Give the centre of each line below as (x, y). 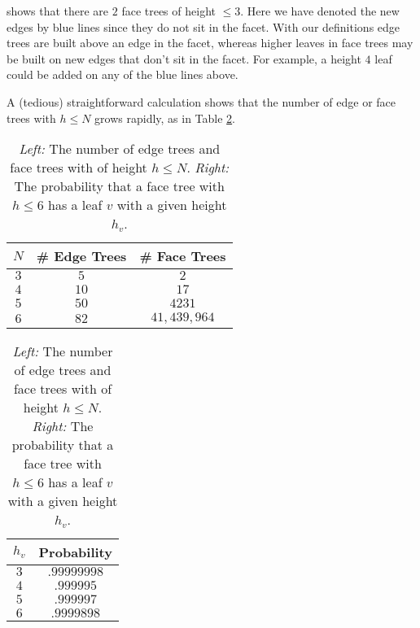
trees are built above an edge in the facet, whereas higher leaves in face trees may (210, 43)
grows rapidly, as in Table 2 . (165, 118)
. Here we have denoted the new (320, 11)
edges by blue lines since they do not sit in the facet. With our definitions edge (203, 26)
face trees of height (168, 11)
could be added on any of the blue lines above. (122, 74)
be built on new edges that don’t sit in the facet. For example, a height (184, 58)
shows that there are (58, 11)
